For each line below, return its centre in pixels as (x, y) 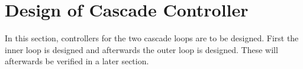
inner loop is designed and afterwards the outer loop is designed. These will (141, 49)
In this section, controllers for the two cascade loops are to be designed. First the (152, 38)
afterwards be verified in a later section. (77, 61)
